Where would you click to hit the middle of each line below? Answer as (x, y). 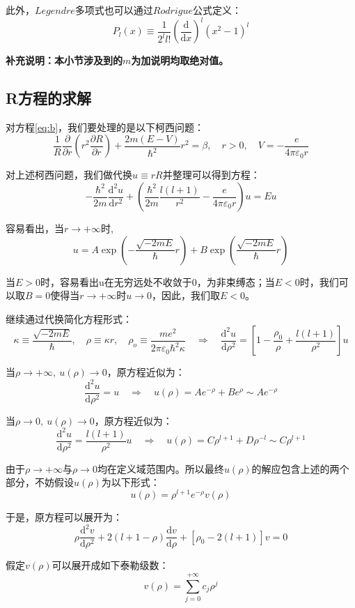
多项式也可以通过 (114, 10)
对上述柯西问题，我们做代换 (69, 175)
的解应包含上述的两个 (300, 468)
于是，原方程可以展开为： (64, 517)
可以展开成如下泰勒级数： (110, 565)
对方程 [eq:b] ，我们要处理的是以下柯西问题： (105, 127)
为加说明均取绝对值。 (180, 60)
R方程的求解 (49, 98)
